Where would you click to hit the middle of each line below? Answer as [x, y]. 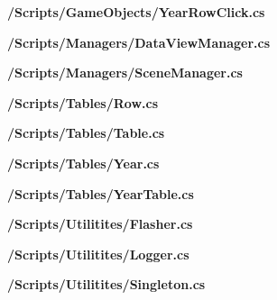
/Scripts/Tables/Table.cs [86, 133]
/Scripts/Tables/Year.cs [83, 163]
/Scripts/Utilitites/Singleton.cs [106, 284]
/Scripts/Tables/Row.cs [83, 102]
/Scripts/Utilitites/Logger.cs [98, 254]
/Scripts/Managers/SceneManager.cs [125, 73]
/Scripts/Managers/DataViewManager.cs [139, 42]
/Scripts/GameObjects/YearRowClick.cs [136, 12]
